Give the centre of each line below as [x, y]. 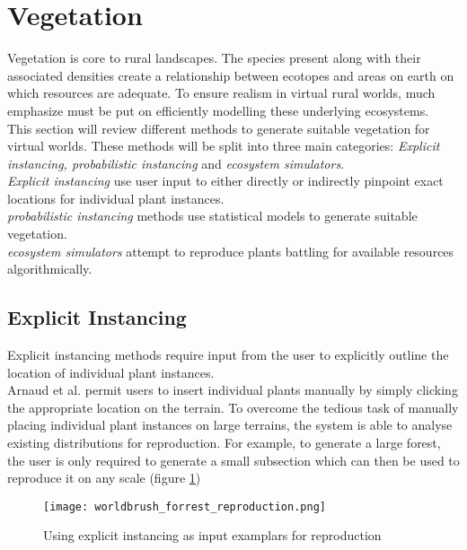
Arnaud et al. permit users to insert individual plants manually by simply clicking [233, 390]
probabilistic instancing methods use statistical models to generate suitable [212, 216]
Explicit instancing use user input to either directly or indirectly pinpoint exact [225, 181]
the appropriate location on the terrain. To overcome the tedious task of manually [233, 407]
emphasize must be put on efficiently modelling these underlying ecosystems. [218, 110]
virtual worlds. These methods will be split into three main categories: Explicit [224, 146]
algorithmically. [50, 269]
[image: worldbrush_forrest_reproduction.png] [185, 506]
